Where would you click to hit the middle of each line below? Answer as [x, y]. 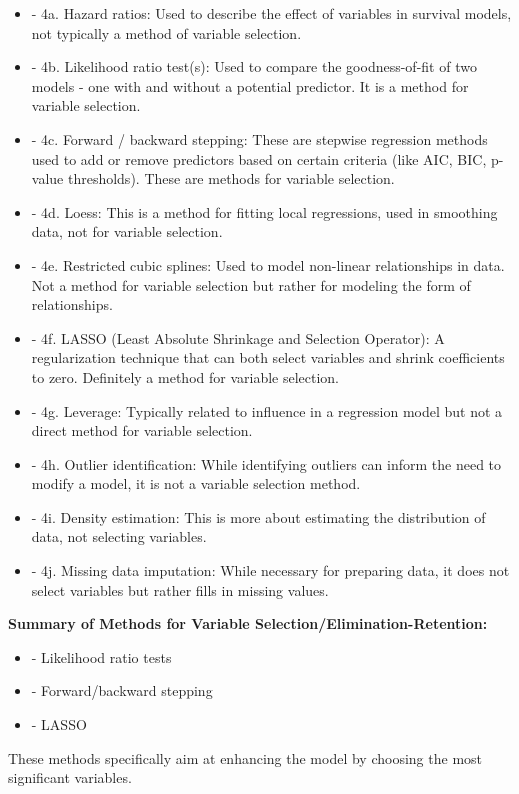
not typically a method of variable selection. [166, 32]
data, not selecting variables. [119, 536]
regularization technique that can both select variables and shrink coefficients [268, 357]
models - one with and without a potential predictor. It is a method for [250, 85]
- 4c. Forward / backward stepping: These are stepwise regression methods [259, 138]
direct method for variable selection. [142, 430]
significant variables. [70, 777]
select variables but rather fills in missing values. [180, 589]
